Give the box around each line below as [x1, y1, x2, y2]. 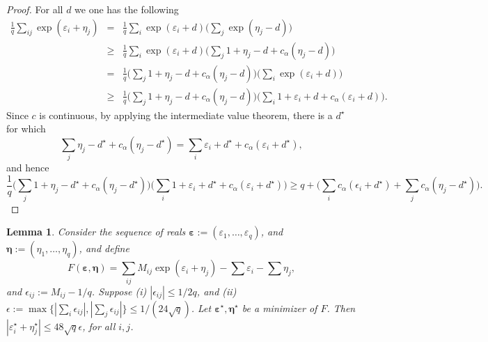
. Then [326, 300, 356, 315]
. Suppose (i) [91, 283, 147, 298]
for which [6, 121, 46, 136]
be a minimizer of [242, 300, 317, 315]
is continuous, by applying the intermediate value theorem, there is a [39, 107, 333, 122]
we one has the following [74, 2, 179, 16]
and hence [6, 160, 49, 175]
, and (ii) [196, 283, 237, 298]
